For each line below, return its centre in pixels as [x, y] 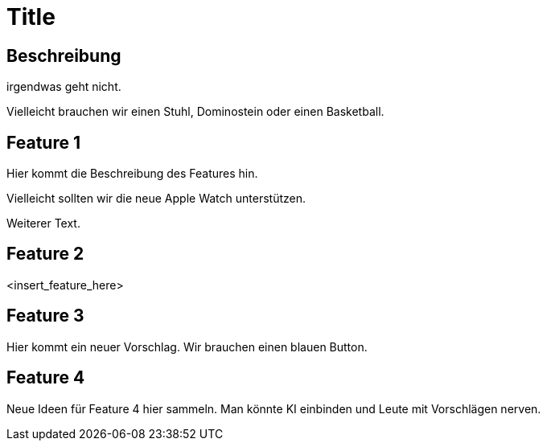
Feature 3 [45, 316]
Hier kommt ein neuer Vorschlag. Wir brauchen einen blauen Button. [187, 347]
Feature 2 [45, 254]
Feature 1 [43, 142]
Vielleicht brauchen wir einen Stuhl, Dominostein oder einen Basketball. [195, 112]
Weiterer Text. [43, 223]
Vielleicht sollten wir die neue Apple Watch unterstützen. [156, 199]
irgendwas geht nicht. [64, 87]
